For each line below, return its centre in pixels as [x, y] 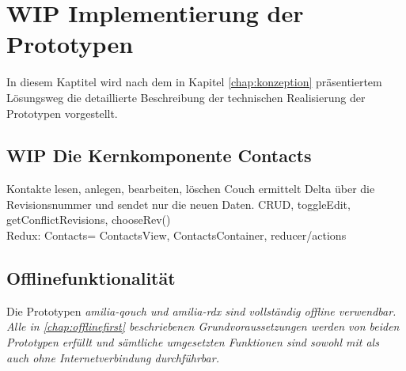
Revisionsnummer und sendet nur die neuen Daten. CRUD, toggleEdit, [178, 204]
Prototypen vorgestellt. [62, 113]
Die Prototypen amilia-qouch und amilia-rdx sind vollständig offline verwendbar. [201, 310]
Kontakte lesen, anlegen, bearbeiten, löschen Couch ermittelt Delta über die [191, 189]
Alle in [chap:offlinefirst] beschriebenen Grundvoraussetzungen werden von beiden [203, 326]
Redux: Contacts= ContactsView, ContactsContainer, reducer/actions [176, 235]
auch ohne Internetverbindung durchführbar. [113, 357]
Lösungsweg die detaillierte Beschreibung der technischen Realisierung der [186, 97]
